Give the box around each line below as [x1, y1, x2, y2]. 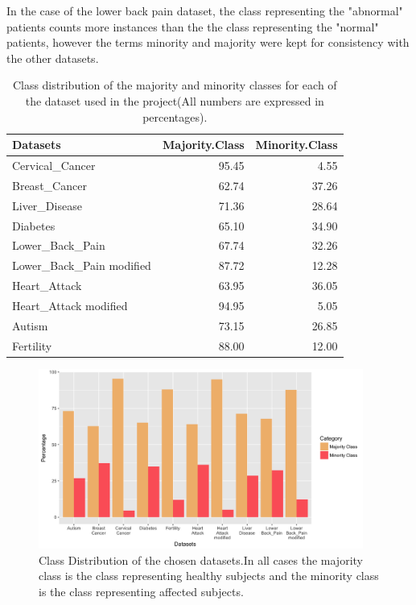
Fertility [12, 337, 52, 354]
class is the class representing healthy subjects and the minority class [39, 567, 379, 584]
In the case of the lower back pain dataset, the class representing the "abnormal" [6, 2, 403, 19]
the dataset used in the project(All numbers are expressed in [25, 92, 324, 109]
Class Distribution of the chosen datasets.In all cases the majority [39, 551, 363, 568]
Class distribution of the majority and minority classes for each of [12, 77, 337, 93]
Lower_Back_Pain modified [12, 257, 151, 274]
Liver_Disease [12, 197, 82, 213]
